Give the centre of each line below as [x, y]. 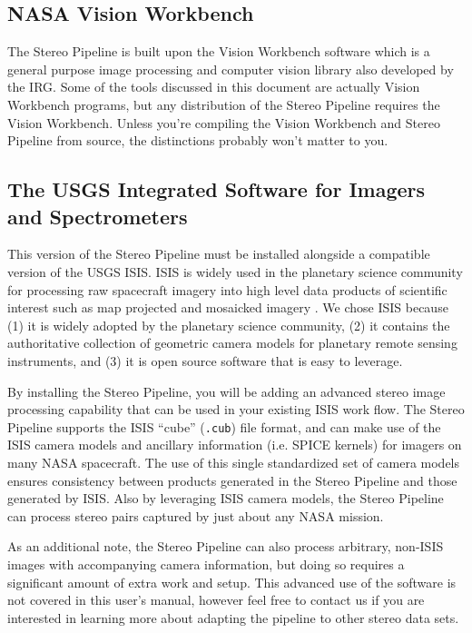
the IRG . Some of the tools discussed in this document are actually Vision [214, 87]
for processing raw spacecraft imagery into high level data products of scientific [227, 289]
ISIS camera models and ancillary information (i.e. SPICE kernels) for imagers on [235, 445]
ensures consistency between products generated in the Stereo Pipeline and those [232, 480]
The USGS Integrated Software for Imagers [216, 189]
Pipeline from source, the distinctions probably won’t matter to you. [198, 140]
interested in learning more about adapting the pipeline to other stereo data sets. [233, 617]
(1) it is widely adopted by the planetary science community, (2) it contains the [229, 325]
